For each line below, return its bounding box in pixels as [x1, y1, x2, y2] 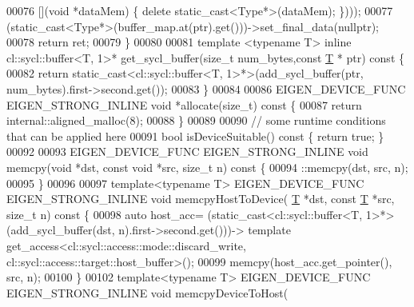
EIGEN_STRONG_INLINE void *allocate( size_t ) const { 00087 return [6, 96, 362, 113]
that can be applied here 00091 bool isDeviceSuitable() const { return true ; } [6, 127, 384, 144]
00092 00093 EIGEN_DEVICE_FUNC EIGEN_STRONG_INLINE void [6, 143, 368, 160]
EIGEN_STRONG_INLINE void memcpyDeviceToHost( [6, 284, 289, 301]
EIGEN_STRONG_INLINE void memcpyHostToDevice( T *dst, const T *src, [6, 190, 395, 207]
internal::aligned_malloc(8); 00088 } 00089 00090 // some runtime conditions [6, 112, 386, 129]
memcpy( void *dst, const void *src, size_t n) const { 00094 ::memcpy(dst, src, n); [6, 158, 408, 175]
